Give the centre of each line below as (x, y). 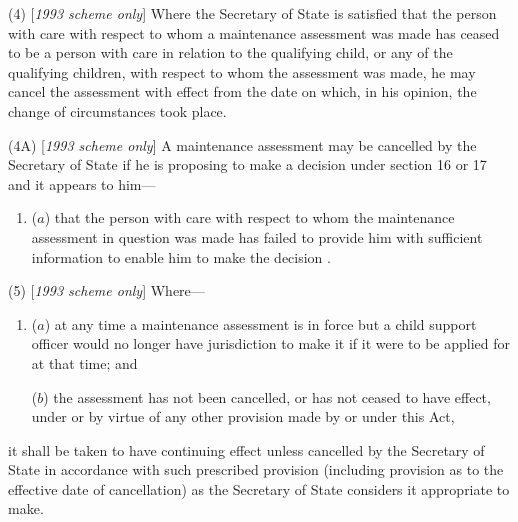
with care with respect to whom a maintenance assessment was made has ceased (254, 32)
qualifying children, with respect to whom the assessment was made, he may (242, 71)
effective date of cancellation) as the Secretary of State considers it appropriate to (259, 488)
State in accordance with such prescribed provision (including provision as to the (256, 469)
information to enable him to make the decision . (181, 256)
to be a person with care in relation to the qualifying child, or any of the (230, 52)
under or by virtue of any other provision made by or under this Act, (243, 416)
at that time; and (84, 362)
